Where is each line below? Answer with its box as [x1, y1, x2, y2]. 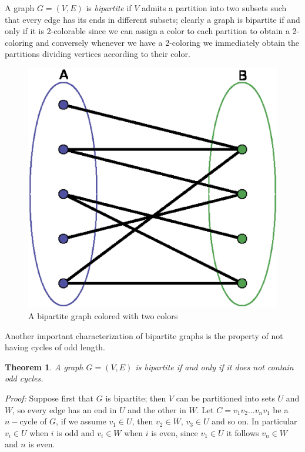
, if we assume [56, 415, 106, 427]
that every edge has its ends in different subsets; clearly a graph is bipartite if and [5, 13, 300, 25]
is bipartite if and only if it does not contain [135, 360, 294, 373]
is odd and [56, 426, 95, 438]
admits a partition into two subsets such [142, 2, 287, 14]
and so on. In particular [212, 415, 297, 427]
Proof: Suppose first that [5, 391, 94, 404]
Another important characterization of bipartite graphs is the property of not [5, 329, 283, 341]
